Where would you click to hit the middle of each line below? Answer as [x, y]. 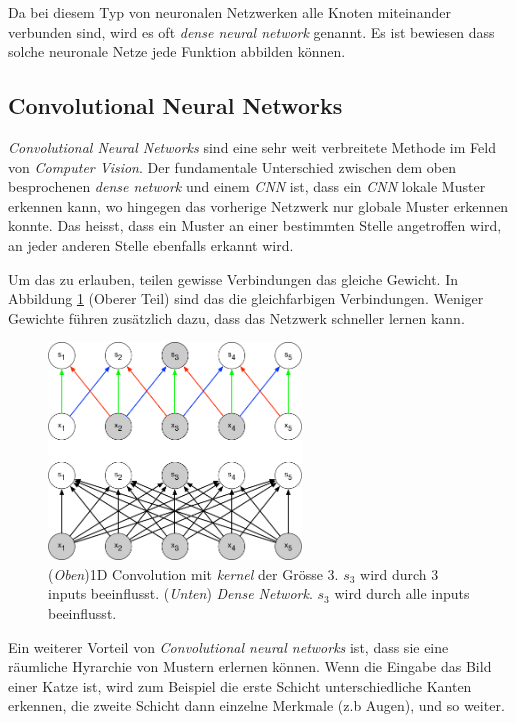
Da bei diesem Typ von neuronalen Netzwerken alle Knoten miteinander [229, 12]
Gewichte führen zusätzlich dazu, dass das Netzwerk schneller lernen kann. [236, 317]
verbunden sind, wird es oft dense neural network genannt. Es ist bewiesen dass [251, 31]
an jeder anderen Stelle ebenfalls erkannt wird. [151, 244]
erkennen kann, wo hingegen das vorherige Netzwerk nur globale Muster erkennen [258, 205]
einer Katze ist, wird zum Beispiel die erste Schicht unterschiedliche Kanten [240, 685]
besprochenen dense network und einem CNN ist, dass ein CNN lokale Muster [247, 186]
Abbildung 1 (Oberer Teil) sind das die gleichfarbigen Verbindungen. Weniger [246, 298]
